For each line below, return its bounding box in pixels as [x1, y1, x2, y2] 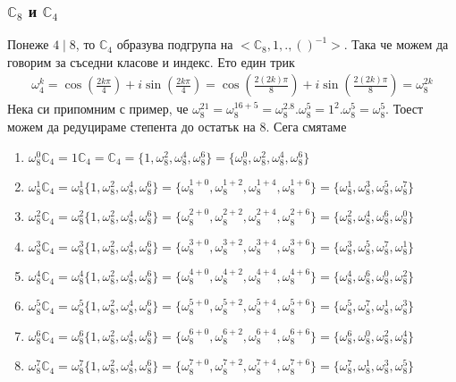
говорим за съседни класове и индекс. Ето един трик [7, 52, 295, 71]
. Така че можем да [343, 35, 449, 54]
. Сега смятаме [266, 117, 347, 136]
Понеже [7, 35, 49, 54]
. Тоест [385, 99, 424, 118]
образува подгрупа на [116, 35, 233, 54]
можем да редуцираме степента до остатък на [7, 117, 256, 136]
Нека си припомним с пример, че [7, 99, 189, 118]
